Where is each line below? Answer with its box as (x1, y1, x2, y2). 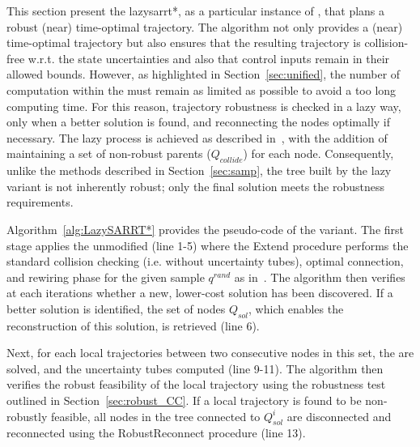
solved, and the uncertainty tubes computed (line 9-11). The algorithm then (6, 360, 384, 377)
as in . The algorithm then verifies (234, 268, 405, 285)
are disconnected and (286, 407, 392, 424)
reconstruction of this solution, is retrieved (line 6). (6, 317, 260, 334)
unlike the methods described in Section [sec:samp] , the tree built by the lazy (6, 162, 392, 179)
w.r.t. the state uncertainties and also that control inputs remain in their (28, 49, 390, 66)
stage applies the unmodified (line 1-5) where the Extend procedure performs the (6, 236, 409, 253)
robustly (6, 407, 48, 424)
